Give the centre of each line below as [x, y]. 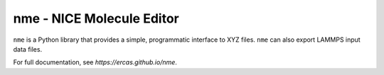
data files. [28, 49]
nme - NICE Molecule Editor [96, 18]
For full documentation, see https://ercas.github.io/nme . [95, 62]
